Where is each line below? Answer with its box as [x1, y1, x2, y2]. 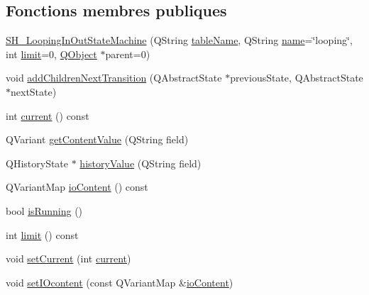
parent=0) [105, 46, 150, 61]
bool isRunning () [6, 203, 83, 218]
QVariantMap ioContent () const [6, 179, 148, 194]
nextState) [11, 84, 57, 99]
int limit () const [6, 227, 79, 242]
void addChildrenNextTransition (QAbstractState [6, 70, 222, 85]
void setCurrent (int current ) [6, 251, 131, 266]
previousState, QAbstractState [230, 70, 363, 85]
